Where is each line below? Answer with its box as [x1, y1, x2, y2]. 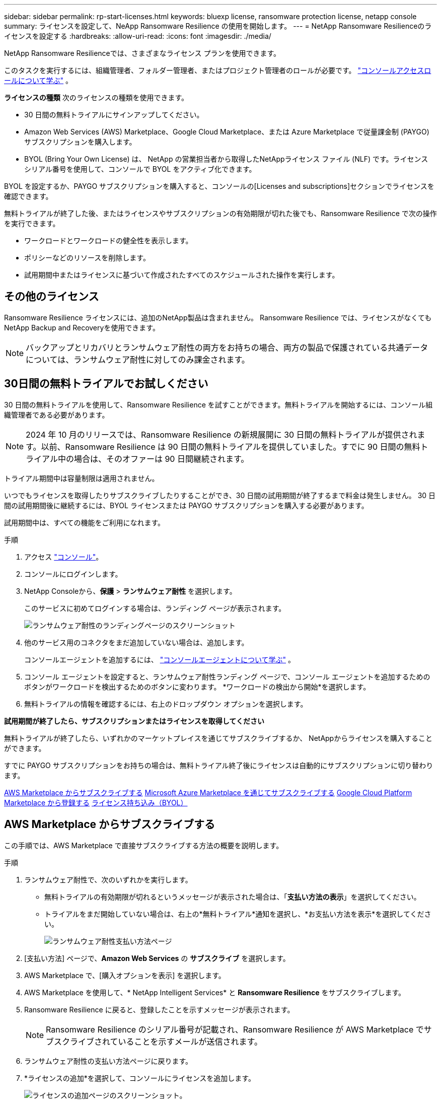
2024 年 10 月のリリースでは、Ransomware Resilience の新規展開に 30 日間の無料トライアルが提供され [26, 429, 417, 440]
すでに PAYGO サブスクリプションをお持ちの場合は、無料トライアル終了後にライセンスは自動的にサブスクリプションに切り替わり [4, 761, 433, 770]
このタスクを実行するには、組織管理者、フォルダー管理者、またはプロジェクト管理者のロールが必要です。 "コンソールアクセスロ [4, 66, 431, 75]
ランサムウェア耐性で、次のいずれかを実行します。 [24, 875, 192, 884]
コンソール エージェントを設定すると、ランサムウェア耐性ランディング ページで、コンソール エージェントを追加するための [24, 672, 430, 681]
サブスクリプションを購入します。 [24, 137, 136, 146]
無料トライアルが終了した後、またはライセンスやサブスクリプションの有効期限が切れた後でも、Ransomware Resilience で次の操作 [4, 209, 437, 218]
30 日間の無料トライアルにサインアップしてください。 [24, 110, 204, 119]
